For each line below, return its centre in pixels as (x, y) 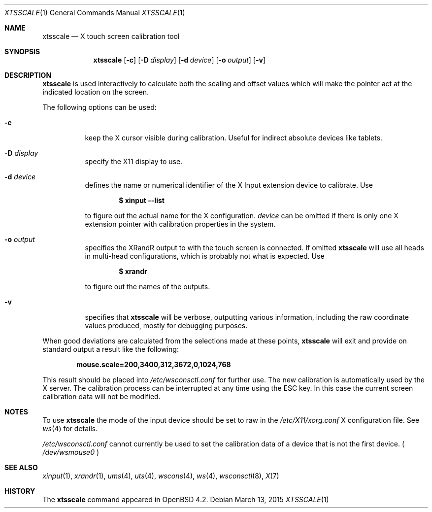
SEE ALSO (21, 467)
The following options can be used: (100, 107)
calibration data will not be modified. (101, 396)
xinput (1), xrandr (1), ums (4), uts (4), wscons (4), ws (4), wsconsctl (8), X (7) (161, 476)
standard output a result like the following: (111, 349)
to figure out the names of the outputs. (148, 287)
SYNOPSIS (22, 51)
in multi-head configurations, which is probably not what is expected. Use (205, 256)
